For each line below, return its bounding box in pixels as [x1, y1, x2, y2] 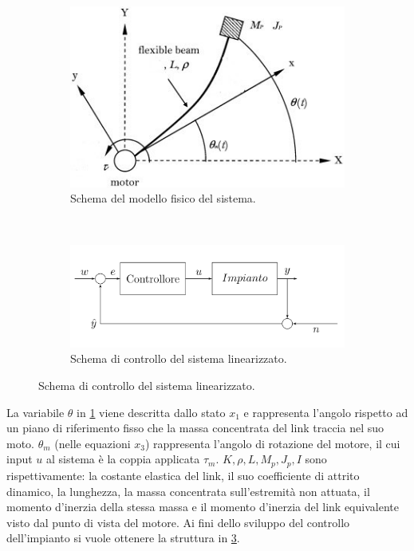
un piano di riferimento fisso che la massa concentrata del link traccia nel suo [6, 419, 384, 436]
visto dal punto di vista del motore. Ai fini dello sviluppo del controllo [6, 514, 350, 530]
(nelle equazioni [54, 435, 131, 451]
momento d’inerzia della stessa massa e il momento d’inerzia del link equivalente [6, 498, 399, 515]
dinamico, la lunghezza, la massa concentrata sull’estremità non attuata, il [6, 482, 370, 499]
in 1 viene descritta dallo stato [77, 403, 226, 420]
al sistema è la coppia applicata [46, 451, 200, 467]
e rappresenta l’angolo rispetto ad [243, 403, 408, 420]
